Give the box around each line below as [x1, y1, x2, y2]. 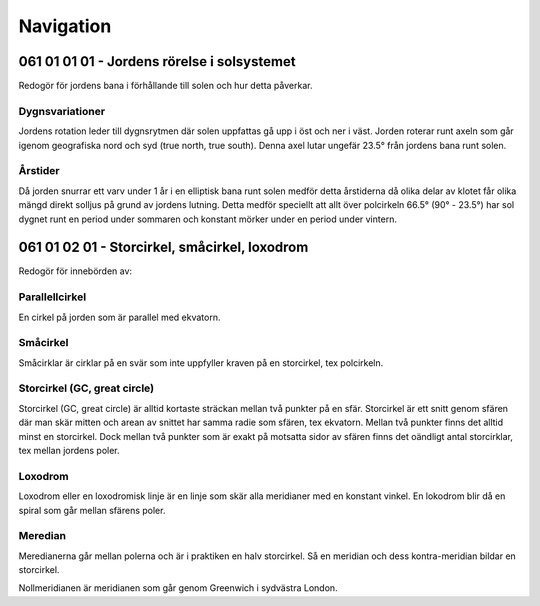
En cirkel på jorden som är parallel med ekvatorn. [18, 311, 221, 323]
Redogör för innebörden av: [18, 265, 133, 277]
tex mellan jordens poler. [18, 445, 120, 457]
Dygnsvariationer [18, 104, 105, 118]
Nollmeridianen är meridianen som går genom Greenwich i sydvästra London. [18, 582, 339, 594]
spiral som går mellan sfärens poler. [18, 504, 166, 516]
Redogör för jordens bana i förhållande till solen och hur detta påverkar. [18, 80, 313, 92]
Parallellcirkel [18, 290, 87, 304]
